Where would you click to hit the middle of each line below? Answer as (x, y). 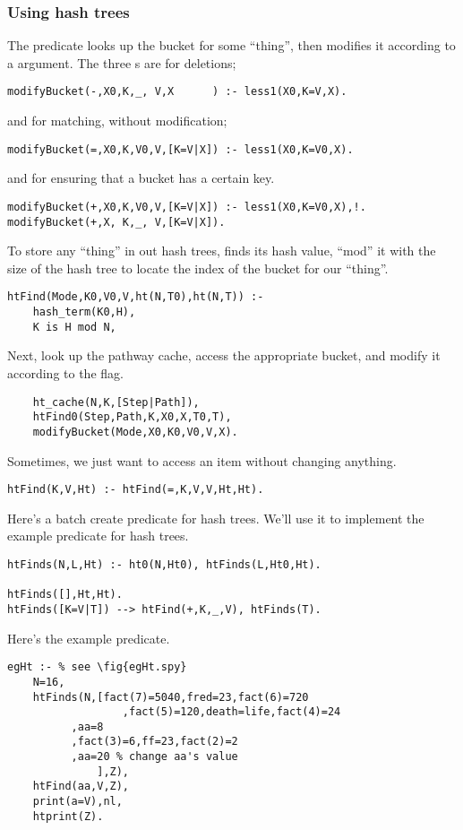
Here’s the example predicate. (89, 638)
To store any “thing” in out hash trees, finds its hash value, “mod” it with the (222, 251)
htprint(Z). (68, 816)
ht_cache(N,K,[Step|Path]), (116, 402)
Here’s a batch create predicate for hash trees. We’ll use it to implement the (216, 518)
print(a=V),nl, (77, 802)
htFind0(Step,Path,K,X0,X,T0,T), (132, 417)
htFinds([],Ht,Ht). (65, 595)
